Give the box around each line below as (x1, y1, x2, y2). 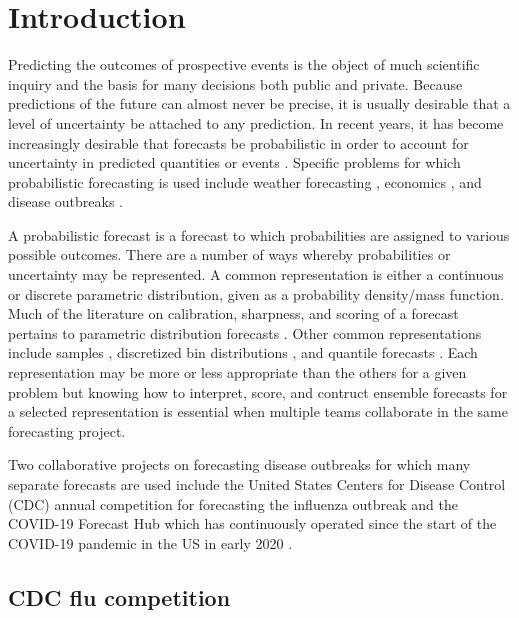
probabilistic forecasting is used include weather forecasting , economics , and (8, 171, 482, 192)
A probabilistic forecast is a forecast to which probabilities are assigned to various (8, 224, 510, 245)
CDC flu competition (8, 581, 231, 612)
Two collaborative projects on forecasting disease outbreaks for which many (8, 454, 471, 475)
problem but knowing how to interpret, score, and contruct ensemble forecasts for (8, 381, 508, 402)
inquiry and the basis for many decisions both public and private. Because (8, 73, 463, 94)
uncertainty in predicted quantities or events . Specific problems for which (8, 152, 461, 173)
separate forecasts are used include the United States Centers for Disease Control (8, 474, 506, 494)
